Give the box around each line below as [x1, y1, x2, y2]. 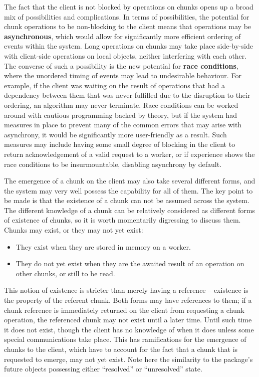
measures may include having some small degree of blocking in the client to [4, 139, 235, 149]
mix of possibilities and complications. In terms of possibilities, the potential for [4, 11, 249, 22]
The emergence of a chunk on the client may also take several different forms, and [4, 175, 255, 186]
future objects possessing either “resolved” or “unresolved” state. [4, 363, 202, 374]
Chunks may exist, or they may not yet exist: [4, 225, 143, 235]
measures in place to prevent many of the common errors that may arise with [4, 119, 242, 130]
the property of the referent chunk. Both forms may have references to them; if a [4, 295, 252, 305]
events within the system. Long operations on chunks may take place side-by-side [4, 41, 253, 51]
